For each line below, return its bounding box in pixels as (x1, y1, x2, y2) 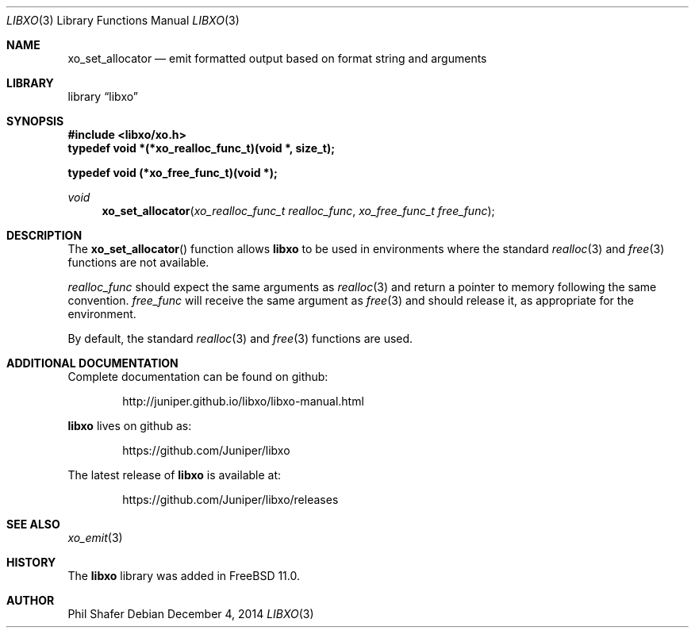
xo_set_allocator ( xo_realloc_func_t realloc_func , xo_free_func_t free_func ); (102, 204, 495, 217)
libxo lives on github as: (67, 419, 192, 432)
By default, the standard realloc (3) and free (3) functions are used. (67, 332, 413, 345)
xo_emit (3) (67, 531, 123, 544)
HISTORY (6, 555, 56, 569)
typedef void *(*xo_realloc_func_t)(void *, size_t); (67, 141, 335, 155)
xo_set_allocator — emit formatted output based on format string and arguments (67, 52, 487, 65)
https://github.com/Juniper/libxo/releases (122, 493, 339, 506)
